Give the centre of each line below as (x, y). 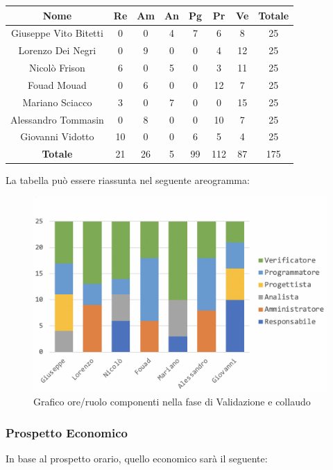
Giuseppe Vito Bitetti (57, 33)
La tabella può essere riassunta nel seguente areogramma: (128, 180)
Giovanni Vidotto (57, 136)
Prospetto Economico (67, 432)
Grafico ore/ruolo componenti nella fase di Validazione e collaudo (172, 402)
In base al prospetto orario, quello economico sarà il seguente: (137, 459)
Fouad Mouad (57, 84)
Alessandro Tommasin (57, 119)
